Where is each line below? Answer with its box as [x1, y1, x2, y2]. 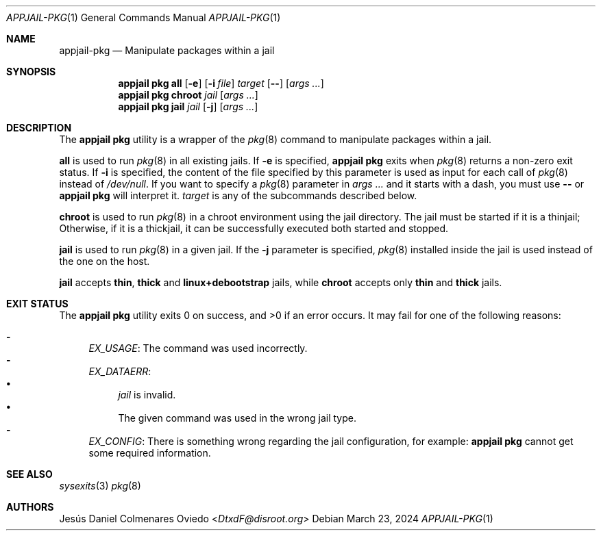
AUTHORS [6, 501, 54, 513]
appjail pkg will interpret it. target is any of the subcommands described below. [59, 190, 417, 201]
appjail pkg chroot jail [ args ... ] [118, 89, 258, 101]
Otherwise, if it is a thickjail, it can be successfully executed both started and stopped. [59, 222, 449, 234]
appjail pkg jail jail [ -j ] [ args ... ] [118, 101, 258, 112]
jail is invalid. [118, 389, 176, 400]
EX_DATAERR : [88, 366, 151, 377]
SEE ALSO [6, 468, 53, 480]
